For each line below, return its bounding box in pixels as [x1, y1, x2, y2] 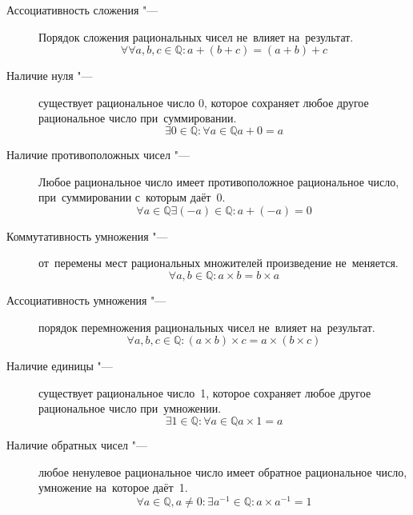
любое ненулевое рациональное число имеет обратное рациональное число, [38, 463, 407, 480]
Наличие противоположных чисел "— [6, 146, 190, 162]
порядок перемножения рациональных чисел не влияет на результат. [38, 318, 375, 335]
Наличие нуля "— [6, 67, 93, 84]
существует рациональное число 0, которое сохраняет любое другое [38, 94, 369, 110]
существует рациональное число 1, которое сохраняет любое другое [38, 384, 371, 401]
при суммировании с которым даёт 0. [38, 189, 226, 206]
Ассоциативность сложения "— [6, 2, 158, 18]
